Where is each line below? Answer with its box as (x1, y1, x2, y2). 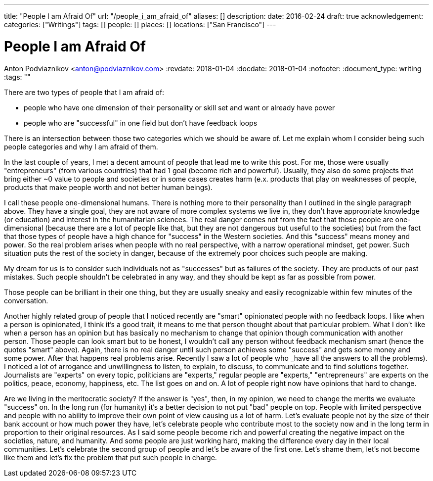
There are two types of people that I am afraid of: (4, 88, 165, 96)
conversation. (4, 296, 48, 305)
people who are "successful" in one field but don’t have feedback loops (24, 118, 258, 127)
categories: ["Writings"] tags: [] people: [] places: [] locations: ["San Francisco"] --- (4, 20, 276, 29)
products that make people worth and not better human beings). (4, 183, 213, 192)
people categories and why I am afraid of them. (4, 142, 158, 151)
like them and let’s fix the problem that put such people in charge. (4, 453, 217, 462)
